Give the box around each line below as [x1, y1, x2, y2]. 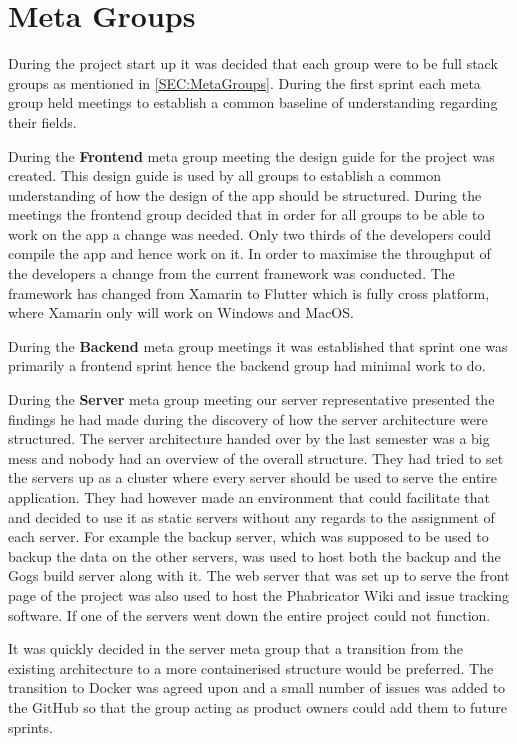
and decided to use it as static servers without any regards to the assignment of [8, 506, 495, 527]
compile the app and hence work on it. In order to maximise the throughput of [8, 243, 491, 264]
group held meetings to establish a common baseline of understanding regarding [8, 92, 498, 113]
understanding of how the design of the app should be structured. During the [8, 184, 482, 205]
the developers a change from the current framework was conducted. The [8, 263, 455, 284]
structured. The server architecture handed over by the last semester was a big [8, 428, 490, 449]
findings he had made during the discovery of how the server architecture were [8, 408, 488, 429]
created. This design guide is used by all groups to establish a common [8, 165, 442, 186]
